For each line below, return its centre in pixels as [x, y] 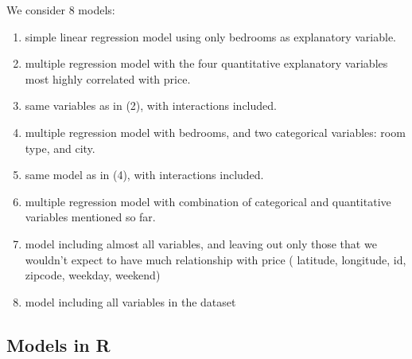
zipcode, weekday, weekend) [93, 275]
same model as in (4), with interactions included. [144, 175]
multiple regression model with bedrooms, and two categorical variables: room [215, 132]
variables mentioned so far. [90, 217]
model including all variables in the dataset [130, 301]
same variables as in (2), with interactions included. [151, 105]
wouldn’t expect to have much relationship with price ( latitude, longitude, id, [216, 259]
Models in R [58, 344]
